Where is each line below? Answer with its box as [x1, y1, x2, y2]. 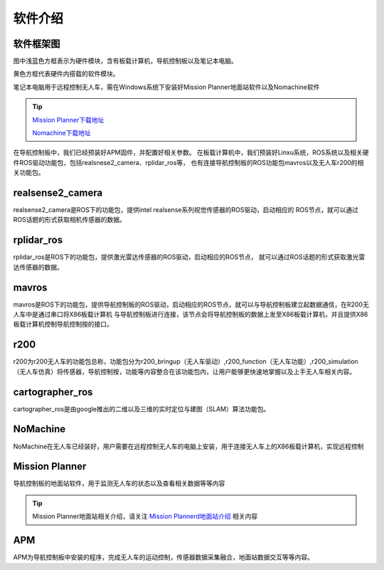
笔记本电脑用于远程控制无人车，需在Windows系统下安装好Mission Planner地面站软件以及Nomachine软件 [13, 83, 320, 91]
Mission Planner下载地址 [32, 115, 105, 124]
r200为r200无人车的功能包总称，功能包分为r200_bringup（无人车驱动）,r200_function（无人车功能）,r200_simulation [13, 357, 358, 366]
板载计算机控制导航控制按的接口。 [13, 320, 113, 329]
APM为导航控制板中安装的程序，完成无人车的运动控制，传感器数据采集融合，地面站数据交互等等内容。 [13, 553, 314, 561]
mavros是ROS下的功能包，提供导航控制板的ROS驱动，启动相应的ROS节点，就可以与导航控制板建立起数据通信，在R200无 [13, 300, 369, 309]
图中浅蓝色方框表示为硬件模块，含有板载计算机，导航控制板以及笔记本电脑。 [13, 57, 238, 65]
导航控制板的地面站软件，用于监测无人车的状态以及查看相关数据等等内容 [13, 479, 225, 487]
